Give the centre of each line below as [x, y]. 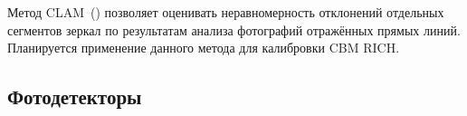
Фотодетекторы [75, 97]
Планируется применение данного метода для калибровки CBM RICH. [204, 48]
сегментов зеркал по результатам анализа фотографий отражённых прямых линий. [234, 29]
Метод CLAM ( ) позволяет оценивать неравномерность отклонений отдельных [226, 12]
